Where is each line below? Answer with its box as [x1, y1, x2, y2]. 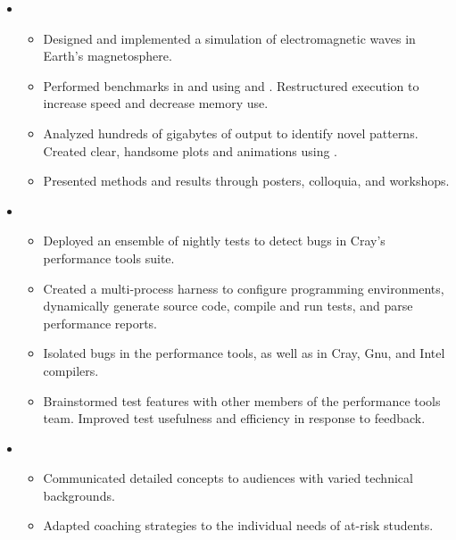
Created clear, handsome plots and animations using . [43, 141, 337, 160]
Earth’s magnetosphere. [43, 46, 172, 65]
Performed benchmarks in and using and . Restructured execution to [43, 76, 419, 95]
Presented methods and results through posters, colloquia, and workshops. [43, 171, 450, 190]
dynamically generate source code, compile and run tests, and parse [43, 296, 413, 315]
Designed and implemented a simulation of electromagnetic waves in [43, 29, 416, 47]
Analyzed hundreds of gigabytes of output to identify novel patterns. [43, 123, 419, 142]
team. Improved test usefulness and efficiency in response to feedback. [43, 409, 426, 428]
